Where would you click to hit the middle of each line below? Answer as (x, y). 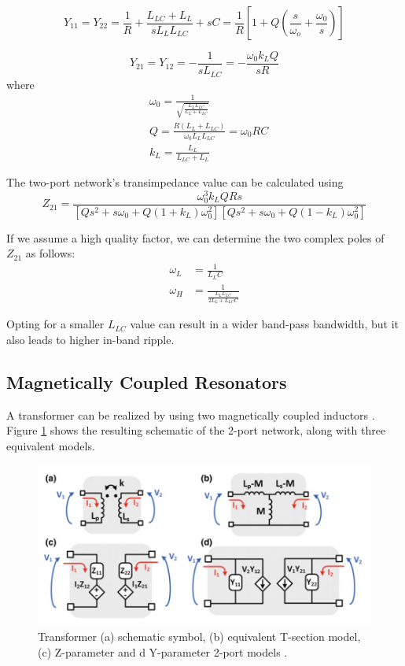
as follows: (50, 253)
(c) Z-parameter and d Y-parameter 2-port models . (163, 651)
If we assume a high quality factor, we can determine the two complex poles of (195, 237)
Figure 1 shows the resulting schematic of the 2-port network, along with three (196, 430)
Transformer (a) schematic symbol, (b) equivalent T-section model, (199, 636)
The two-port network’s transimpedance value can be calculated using (175, 181)
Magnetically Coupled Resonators (147, 381)
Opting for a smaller (55, 324)
